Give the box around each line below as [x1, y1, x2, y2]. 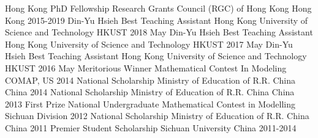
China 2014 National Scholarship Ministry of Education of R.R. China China [5, 85, 295, 98]
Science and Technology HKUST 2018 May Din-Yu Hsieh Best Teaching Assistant [5, 26, 313, 38]
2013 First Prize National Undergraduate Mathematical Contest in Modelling [5, 97, 296, 110]
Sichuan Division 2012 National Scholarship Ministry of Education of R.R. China [5, 109, 309, 122]
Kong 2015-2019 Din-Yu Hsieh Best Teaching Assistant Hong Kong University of [5, 13, 308, 26]
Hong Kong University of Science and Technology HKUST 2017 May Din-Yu [5, 37, 293, 50]
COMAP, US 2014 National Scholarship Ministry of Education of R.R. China [5, 73, 296, 86]
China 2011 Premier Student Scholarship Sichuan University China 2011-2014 [5, 121, 297, 134]
